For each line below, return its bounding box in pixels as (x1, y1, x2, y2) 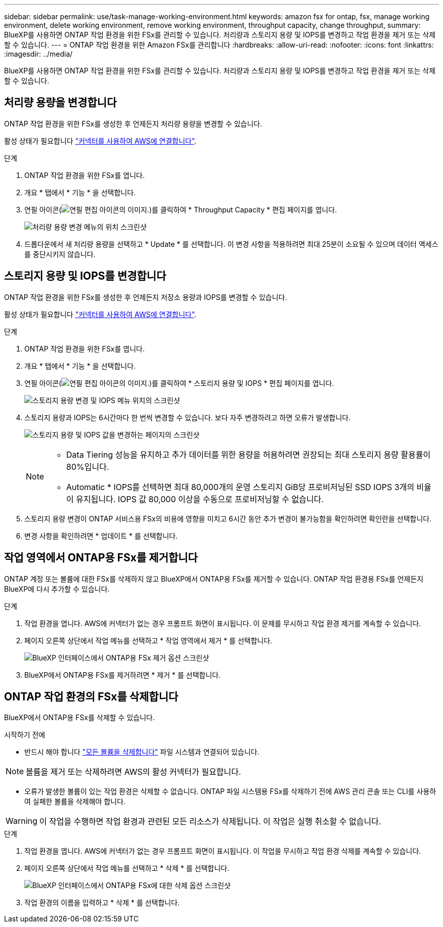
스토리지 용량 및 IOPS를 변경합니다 (4, 270, 166, 283)
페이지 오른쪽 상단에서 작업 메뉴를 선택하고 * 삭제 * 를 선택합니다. (24, 864, 230, 873)
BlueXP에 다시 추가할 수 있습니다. (4, 584, 110, 593)
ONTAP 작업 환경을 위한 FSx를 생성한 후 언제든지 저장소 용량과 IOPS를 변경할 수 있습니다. (4, 292, 287, 301)
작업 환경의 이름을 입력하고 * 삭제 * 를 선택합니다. (24, 898, 180, 907)
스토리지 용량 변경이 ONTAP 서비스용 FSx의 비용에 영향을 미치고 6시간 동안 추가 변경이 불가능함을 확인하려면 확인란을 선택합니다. (24, 514, 432, 523)
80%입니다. (66, 461, 109, 472)
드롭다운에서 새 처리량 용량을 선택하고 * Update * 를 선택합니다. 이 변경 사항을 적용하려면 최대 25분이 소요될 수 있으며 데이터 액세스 (24, 239, 438, 248)
